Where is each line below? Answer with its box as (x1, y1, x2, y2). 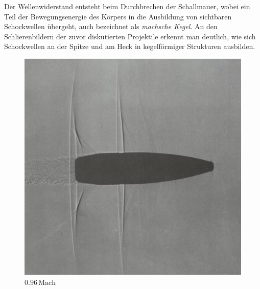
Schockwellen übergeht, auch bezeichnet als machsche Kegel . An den (4, 21, 218, 32)
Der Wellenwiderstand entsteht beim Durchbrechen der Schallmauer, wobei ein (4, 1, 250, 11)
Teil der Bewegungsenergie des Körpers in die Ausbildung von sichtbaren (4, 11, 232, 21)
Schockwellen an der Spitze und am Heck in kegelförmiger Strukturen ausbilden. (4, 41, 255, 52)
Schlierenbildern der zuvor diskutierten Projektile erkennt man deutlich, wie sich (4, 31, 256, 41)
